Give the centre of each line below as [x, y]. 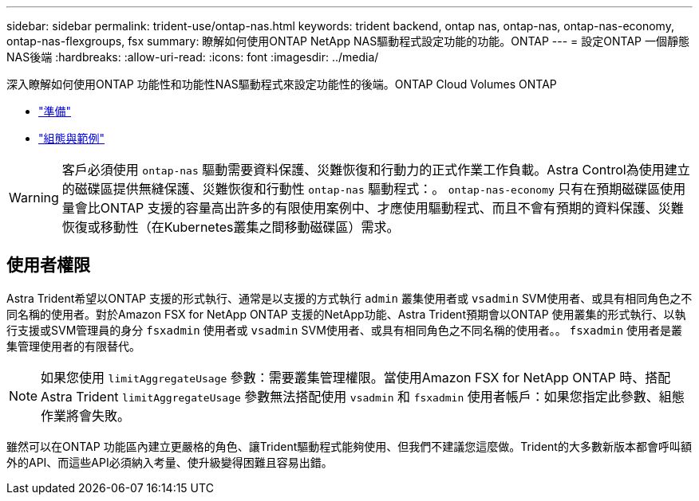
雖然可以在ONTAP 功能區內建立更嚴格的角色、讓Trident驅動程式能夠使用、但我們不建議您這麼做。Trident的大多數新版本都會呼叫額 [349, 446]
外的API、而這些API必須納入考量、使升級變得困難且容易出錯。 [170, 462]
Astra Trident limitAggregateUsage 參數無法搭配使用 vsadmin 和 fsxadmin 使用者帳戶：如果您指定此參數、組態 [363, 396]
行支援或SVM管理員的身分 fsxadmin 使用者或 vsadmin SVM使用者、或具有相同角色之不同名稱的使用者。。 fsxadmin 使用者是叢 [345, 330]
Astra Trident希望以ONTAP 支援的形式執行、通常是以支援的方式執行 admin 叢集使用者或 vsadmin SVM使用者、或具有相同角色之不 [349, 298]
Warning [34, 198]
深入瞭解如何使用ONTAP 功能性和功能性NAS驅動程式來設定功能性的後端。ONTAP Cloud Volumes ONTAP [282, 84]
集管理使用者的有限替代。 [73, 346]
